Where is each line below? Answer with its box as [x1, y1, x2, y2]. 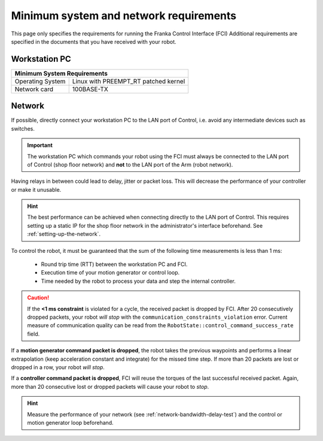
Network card [14, 84, 54, 93]
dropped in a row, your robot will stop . [11, 363, 105, 371]
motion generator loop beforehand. [27, 419, 114, 426]
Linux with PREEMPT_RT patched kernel [72, 77, 185, 85]
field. [27, 330, 40, 337]
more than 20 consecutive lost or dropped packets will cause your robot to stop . [11, 383, 209, 390]
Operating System [14, 77, 66, 85]
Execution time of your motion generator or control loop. [41, 269, 180, 276]
